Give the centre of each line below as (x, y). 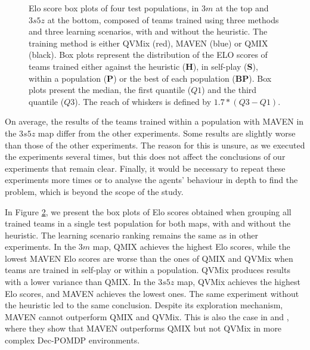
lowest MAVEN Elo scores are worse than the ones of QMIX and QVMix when (149, 258)
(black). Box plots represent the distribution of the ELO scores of (148, 55)
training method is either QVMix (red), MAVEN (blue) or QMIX (148, 43)
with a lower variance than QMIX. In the (80, 282)
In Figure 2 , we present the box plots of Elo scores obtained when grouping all (148, 211)
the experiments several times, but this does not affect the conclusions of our (145, 157)
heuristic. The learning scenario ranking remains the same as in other (131, 235)
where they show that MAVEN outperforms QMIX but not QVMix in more (143, 328)
